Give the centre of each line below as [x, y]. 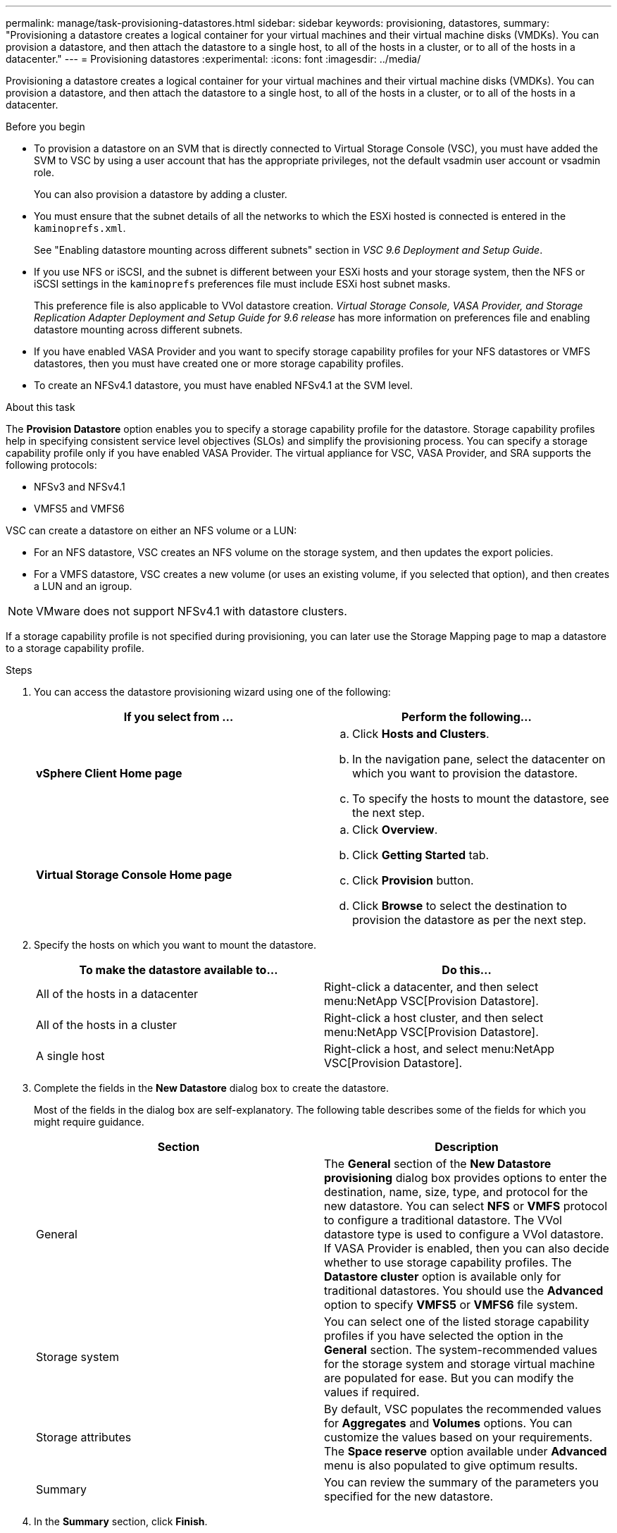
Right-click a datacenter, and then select [431, 987]
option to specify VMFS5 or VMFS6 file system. [451, 1305]
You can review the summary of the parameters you [461, 1482]
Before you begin [45, 127]
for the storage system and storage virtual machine [460, 1364]
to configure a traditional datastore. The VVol [443, 1220]
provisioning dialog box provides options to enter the [466, 1178]
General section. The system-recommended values [461, 1350]
